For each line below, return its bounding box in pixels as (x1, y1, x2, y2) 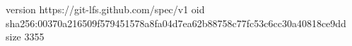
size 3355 (6, 29, 45, 44)
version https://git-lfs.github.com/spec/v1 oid (6, 2, 205, 16)
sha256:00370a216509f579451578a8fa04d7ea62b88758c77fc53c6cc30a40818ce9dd (6, 15, 346, 30)
